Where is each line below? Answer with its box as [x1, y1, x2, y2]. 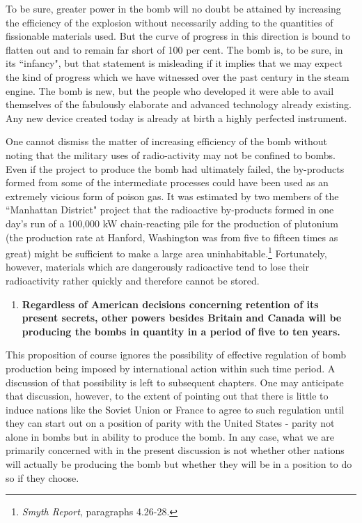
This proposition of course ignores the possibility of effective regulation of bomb [6, 347, 347, 362]
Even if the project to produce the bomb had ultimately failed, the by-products [6, 161, 345, 176]
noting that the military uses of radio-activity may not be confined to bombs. [6, 147, 336, 162]
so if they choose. [6, 470, 79, 485]
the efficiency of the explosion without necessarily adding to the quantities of [6, 15, 333, 29]
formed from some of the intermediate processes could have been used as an [6, 175, 329, 190]
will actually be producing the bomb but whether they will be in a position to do [6, 457, 352, 471]
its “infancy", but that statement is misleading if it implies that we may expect [6, 56, 343, 70]
